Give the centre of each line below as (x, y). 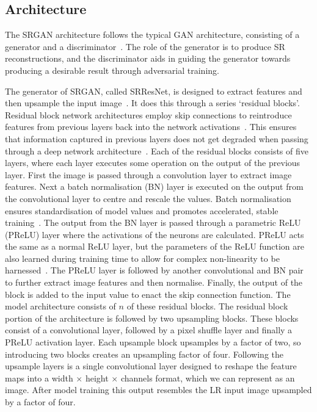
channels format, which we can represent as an (208, 378)
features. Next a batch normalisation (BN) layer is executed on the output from (154, 186)
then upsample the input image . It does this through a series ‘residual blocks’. (152, 103)
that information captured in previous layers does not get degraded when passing (157, 138)
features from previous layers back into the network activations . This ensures (151, 127)
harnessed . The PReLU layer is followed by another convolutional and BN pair (154, 270)
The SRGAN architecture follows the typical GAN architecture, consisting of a (152, 34)
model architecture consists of (60, 306)
